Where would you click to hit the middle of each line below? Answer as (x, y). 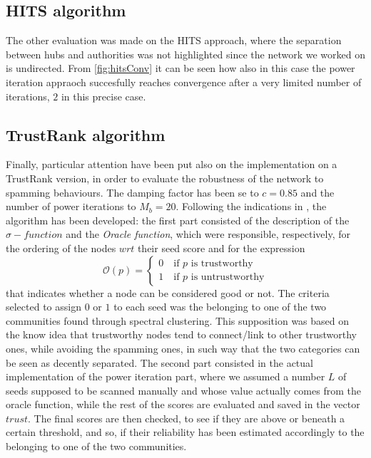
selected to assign (44, 307)
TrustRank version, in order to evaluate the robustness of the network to (165, 178)
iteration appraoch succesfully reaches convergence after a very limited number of (184, 82)
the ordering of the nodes (61, 248)
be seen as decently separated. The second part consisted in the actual (159, 362)
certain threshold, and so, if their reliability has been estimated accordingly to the (185, 432)
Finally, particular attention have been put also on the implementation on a (172, 164)
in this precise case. (103, 96)
